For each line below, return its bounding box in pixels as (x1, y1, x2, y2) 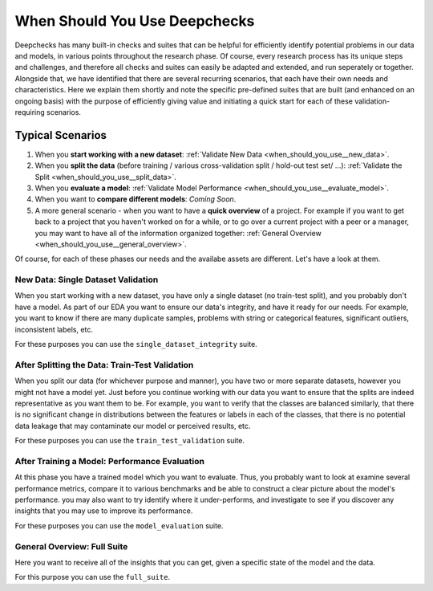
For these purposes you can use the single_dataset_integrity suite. (14, 340, 258, 349)
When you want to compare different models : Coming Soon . (34, 194, 237, 204)
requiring (14, 107, 46, 116)
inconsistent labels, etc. (14, 324, 94, 334)
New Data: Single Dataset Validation (14, 274, 159, 285)
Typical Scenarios (14, 128, 107, 142)
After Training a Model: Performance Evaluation (14, 455, 204, 467)
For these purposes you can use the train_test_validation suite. (14, 436, 245, 446)
